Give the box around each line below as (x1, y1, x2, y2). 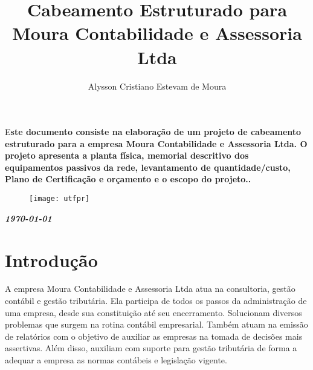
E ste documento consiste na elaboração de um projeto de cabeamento (5, 125, 302, 138)
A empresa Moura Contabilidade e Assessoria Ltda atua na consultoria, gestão (5, 282, 295, 295)
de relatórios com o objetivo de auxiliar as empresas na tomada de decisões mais (5, 329, 303, 342)
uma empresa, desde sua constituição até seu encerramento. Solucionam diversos (5, 306, 302, 319)
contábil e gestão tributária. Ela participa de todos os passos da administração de (5, 294, 307, 307)
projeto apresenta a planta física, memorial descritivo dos (5, 149, 249, 162)
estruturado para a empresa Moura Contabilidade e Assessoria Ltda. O (5, 137, 308, 150)
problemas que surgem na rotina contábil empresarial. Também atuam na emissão (5, 318, 308, 331)
